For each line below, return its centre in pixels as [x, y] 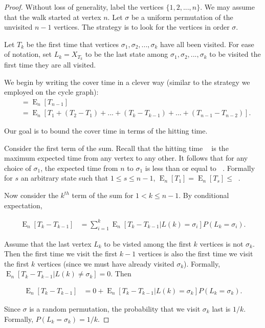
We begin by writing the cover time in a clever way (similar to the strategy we [127, 82]
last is [221, 308]
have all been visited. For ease [207, 44]
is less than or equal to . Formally [200, 168]
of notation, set [28, 54]
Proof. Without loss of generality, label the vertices [84, 7]
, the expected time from [79, 168]
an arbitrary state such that [64, 178]
